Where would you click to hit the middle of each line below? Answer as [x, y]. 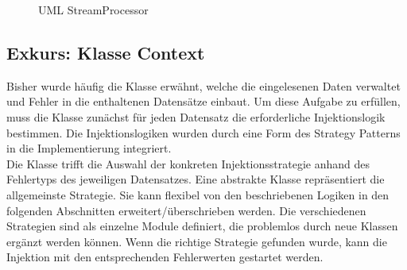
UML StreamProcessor [93, 10]
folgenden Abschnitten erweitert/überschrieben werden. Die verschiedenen [186, 210]
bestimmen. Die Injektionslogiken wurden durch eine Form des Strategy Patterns [203, 132]
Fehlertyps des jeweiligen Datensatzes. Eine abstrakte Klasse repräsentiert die [196, 179]
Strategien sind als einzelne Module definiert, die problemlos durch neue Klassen [202, 226]
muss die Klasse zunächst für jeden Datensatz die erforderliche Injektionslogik [196, 116]
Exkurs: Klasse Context [106, 52]
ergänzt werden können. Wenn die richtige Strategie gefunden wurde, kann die [197, 241]
